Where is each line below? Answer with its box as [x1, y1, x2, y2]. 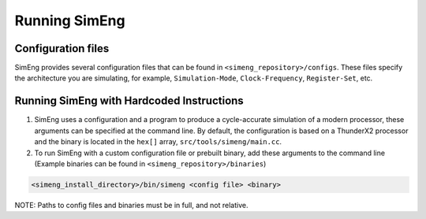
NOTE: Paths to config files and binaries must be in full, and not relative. [14, 200, 248, 210]
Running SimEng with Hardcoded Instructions [14, 95, 244, 108]
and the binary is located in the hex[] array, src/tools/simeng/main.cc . [34, 137, 282, 147]
